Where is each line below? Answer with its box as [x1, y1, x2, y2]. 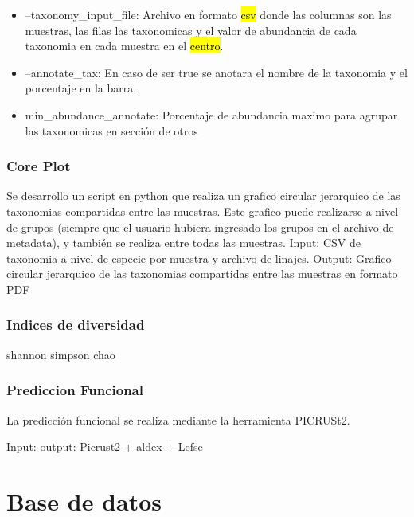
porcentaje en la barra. [25, 80, 137, 96]
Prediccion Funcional [6, 380, 143, 400]
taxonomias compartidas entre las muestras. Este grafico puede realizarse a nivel [6, 202, 399, 219]
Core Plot [6, 156, 71, 176]
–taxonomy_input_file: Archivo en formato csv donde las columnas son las [25, 6, 392, 22]
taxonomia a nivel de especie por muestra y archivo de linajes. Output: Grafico [6, 249, 392, 266]
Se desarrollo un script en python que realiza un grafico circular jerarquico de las [6, 187, 400, 204]
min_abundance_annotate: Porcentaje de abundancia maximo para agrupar [25, 106, 398, 123]
